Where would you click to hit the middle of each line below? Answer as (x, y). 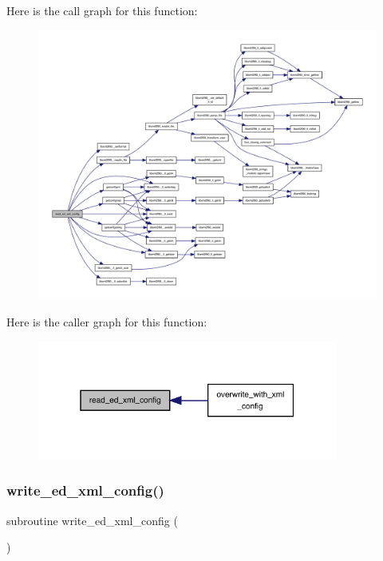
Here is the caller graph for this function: (107, 322)
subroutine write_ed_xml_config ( (92, 520)
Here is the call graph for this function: (102, 10)
